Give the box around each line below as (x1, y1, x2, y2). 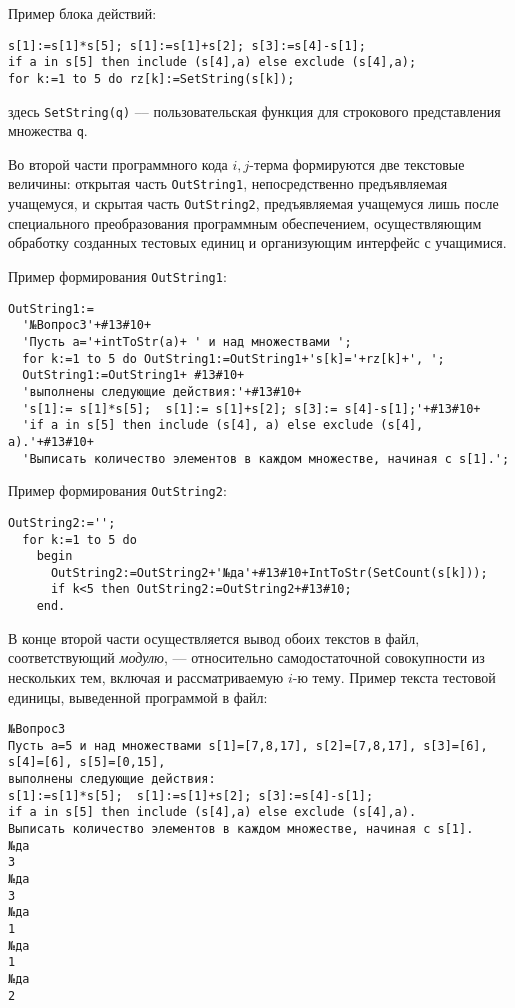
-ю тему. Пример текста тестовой (292, 666, 496, 687)
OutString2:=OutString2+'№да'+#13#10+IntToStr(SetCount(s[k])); (50, 565, 488, 580)
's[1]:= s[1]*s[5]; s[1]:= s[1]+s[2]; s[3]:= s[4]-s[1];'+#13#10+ (22, 401, 481, 416)
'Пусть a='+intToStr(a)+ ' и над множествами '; (22, 334, 352, 349)
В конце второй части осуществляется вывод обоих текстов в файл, (8, 627, 420, 648)
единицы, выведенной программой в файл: (8, 686, 268, 707)
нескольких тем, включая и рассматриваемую (8, 666, 284, 687)
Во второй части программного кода (8, 153, 228, 174)
